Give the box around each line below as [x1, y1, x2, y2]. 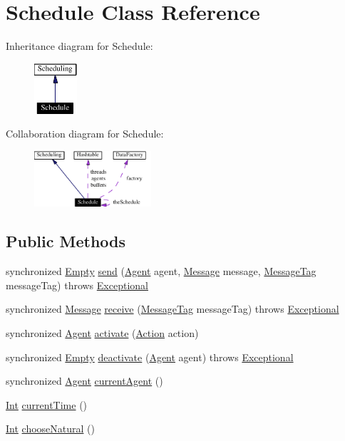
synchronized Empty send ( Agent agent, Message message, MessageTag [6, 264, 316, 279]
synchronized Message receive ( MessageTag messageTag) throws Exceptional [6, 301, 339, 316]
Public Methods [6, 230, 126, 252]
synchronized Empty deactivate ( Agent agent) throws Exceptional [6, 349, 294, 364]
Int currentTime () [6, 397, 88, 412]
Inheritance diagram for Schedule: [6, 38, 153, 53]
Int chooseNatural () [6, 421, 95, 436]
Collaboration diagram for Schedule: [6, 126, 164, 141]
